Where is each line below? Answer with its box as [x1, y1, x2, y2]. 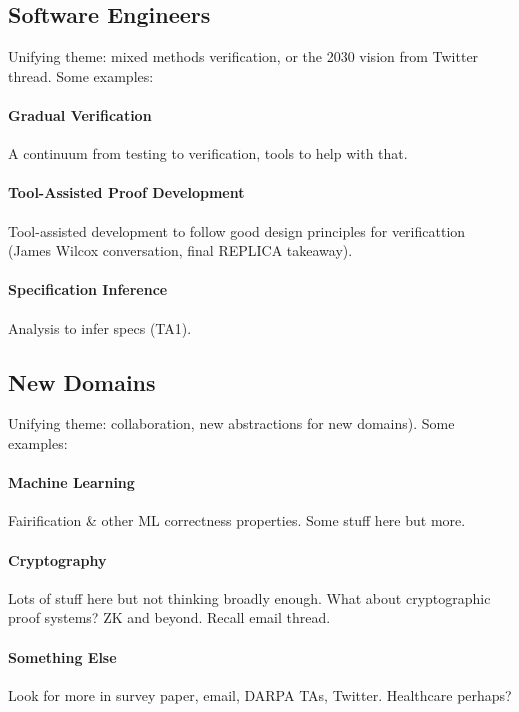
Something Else [8, 646, 117, 667]
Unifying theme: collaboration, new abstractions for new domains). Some [8, 413, 455, 434]
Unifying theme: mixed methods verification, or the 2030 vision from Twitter [8, 46, 479, 67]
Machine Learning [8, 472, 135, 493]
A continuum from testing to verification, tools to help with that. [8, 143, 408, 164]
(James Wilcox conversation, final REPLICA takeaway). [8, 240, 353, 261]
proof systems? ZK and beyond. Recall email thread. [8, 607, 331, 628]
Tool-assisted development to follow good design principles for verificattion [8, 220, 466, 241]
